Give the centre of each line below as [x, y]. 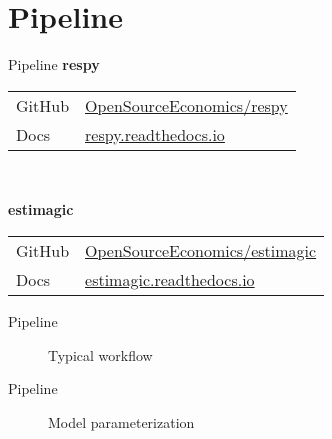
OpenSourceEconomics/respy [186, 105]
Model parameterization [121, 421]
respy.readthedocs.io [155, 134]
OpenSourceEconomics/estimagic [201, 250]
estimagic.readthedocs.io [170, 279]
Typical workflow [100, 354]
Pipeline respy [54, 64]
